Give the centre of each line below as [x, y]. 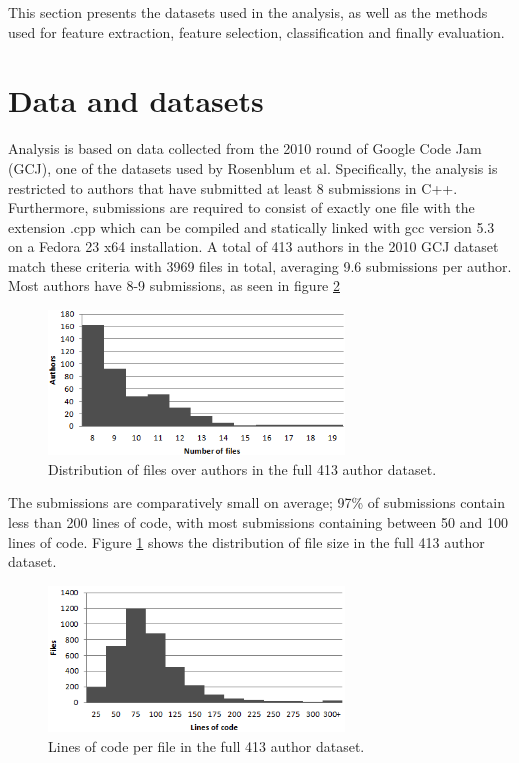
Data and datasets [136, 100]
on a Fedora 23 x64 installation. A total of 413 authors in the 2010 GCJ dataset [253, 246]
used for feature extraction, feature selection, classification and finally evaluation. [256, 31]
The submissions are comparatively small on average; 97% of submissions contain [256, 502]
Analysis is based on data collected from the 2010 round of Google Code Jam [245, 148]
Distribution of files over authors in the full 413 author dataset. [242, 468]
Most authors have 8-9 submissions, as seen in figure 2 [174, 285]
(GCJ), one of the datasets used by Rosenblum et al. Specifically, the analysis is [253, 167]
